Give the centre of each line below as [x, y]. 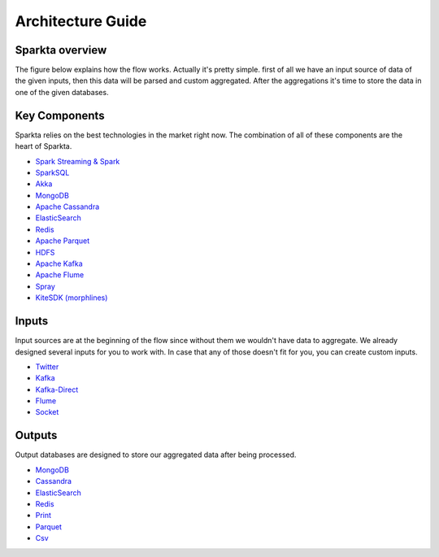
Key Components [60, 115]
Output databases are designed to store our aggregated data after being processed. [156, 455]
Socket [47, 412]
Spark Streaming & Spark [78, 161]
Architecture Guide [81, 21]
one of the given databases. [62, 92]
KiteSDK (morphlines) [72, 298]
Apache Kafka [59, 263]
